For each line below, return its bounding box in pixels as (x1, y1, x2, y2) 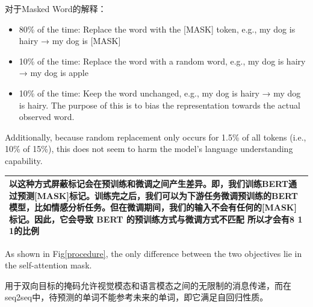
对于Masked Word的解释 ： (5, 2, 107, 14)
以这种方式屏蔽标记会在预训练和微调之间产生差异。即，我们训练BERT (9, 177, 288, 190)
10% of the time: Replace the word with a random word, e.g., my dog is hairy (19, 54, 306, 67)
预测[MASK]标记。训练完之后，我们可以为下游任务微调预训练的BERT (17, 189, 298, 201)
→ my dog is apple (19, 66, 88, 79)
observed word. (19, 110, 75, 123)
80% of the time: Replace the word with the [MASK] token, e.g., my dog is (19, 22, 296, 35)
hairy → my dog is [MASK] (19, 34, 121, 47)
